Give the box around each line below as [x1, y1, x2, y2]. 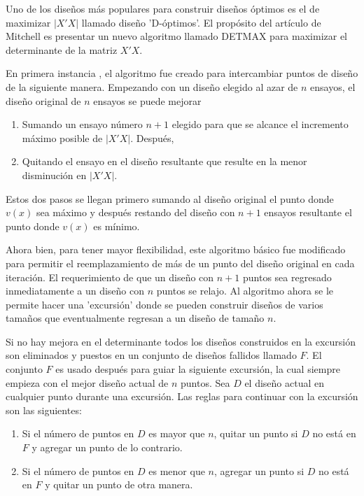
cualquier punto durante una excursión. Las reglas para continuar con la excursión [6, 389, 358, 404]
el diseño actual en [244, 375, 325, 390]
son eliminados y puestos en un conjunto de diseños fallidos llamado [6, 348, 297, 362]
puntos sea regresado [242, 269, 332, 284]
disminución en [22, 167, 87, 182]
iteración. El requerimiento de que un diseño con [6, 269, 214, 284]
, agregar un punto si [213, 463, 304, 478]
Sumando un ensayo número [22, 117, 143, 132]
